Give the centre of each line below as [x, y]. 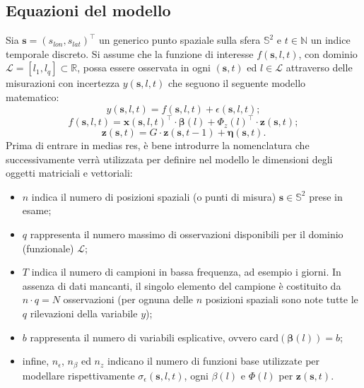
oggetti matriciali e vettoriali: [69, 173]
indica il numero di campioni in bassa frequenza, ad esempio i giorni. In [186, 272]
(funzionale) [48, 248]
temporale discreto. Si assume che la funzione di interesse [130, 53]
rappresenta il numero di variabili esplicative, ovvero [143, 337]
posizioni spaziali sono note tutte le [282, 299]
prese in [326, 196]
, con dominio [328, 53]
